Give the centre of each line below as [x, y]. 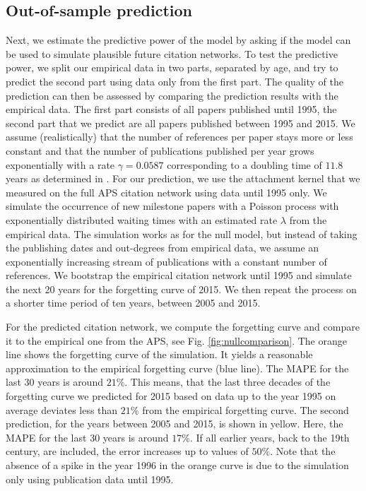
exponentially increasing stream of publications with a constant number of [166, 261]
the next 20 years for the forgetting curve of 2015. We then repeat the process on [181, 289]
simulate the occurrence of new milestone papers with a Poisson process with [172, 206]
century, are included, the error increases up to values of [127, 451]
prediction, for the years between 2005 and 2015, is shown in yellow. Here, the [175, 424]
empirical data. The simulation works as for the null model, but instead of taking [182, 233]
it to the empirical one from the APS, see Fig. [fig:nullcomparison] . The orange [176, 340]
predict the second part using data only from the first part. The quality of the [175, 81]
